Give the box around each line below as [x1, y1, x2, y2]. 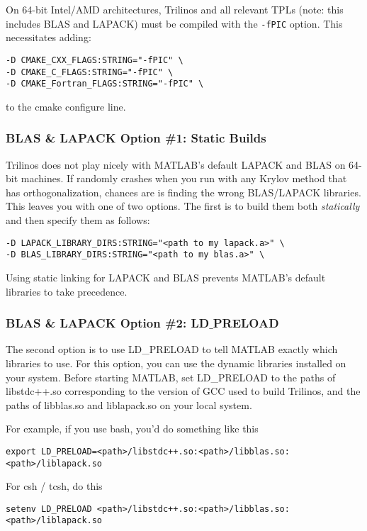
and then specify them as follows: [6, 213, 150, 227]
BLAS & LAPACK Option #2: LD [6, 314, 210, 332]
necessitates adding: [6, 30, 91, 45]
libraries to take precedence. [6, 284, 128, 298]
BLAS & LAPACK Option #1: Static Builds [6, 129, 266, 147]
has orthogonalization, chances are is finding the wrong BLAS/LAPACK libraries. [6, 184, 361, 199]
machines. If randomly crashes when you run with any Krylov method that [21, 171, 347, 186]
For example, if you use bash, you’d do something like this [6, 421, 259, 436]
